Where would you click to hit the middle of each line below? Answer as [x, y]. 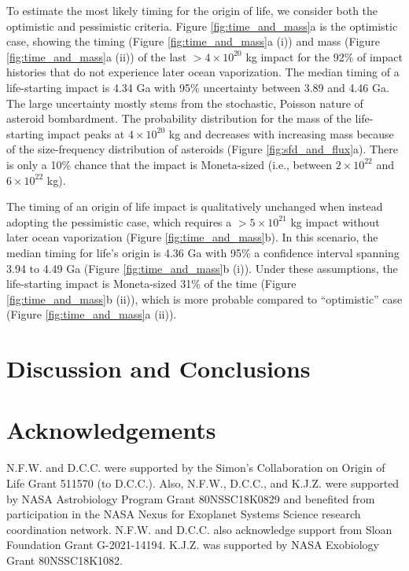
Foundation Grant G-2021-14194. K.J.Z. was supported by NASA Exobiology [193, 545]
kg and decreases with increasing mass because [281, 133]
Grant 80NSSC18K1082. [64, 560]
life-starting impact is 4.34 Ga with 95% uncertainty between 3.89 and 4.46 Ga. [198, 87]
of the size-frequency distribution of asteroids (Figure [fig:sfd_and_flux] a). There [202, 149]
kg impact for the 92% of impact [324, 56]
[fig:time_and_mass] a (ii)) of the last [97, 56]
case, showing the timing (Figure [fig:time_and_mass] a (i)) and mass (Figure [193, 41]
